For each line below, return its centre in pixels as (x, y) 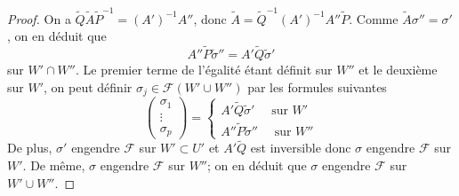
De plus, (30, 148)
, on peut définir (88, 86)
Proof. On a (39, 18)
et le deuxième (398, 70)
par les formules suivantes (317, 86)
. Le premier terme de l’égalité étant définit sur (204, 70)
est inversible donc (301, 148)
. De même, (54, 165)
